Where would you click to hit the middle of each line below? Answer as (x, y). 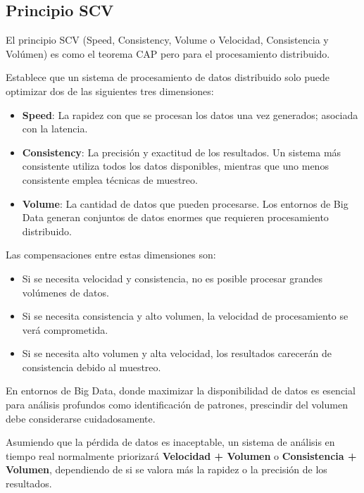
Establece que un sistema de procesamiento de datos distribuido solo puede (168, 77)
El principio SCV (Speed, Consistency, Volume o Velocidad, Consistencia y (167, 40)
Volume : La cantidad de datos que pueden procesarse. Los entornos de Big (185, 203)
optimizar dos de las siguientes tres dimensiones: (110, 91)
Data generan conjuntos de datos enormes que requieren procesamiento (175, 217)
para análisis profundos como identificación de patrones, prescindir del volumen (177, 405)
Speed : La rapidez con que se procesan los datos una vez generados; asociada (190, 114)
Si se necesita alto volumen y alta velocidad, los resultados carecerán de (177, 353)
